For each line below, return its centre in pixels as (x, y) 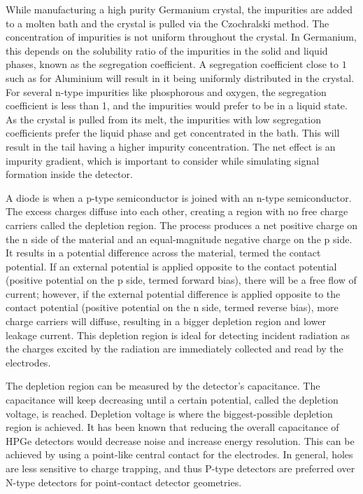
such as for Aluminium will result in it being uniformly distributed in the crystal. (180, 77)
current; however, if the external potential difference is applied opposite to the (173, 293)
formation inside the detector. (69, 174)
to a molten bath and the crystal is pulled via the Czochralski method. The (168, 23)
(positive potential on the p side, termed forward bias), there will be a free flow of (181, 280)
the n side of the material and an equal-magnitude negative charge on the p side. (179, 239)
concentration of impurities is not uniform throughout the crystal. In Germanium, (181, 37)
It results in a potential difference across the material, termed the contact (163, 253)
